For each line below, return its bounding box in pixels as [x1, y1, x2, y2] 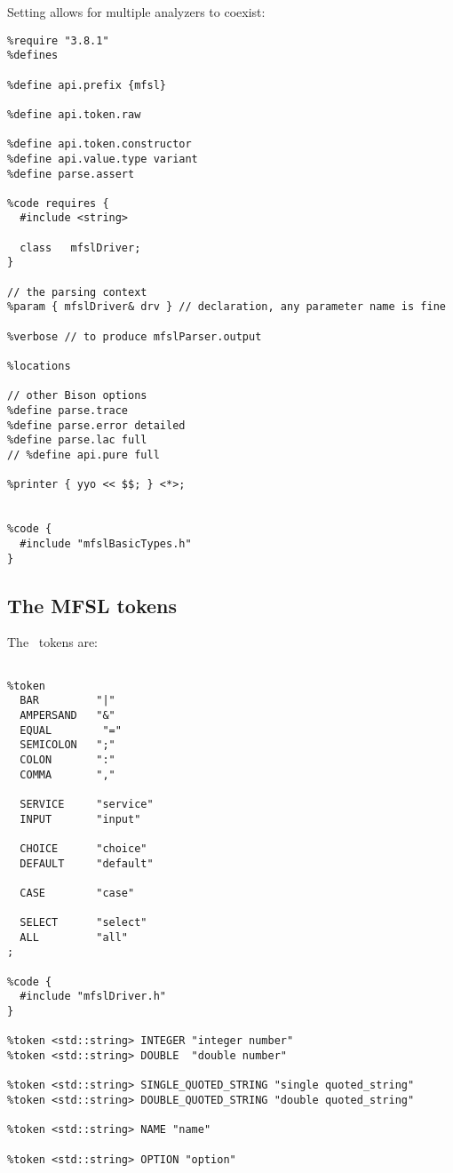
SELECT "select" [20, 916, 147, 930]
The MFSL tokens [7, 591, 178, 618]
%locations [7, 360, 71, 373]
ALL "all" [20, 930, 129, 944]
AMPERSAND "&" [20, 708, 115, 722]
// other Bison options [7, 389, 147, 403]
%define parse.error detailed [7, 419, 186, 432]
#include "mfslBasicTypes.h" [20, 537, 192, 550]
